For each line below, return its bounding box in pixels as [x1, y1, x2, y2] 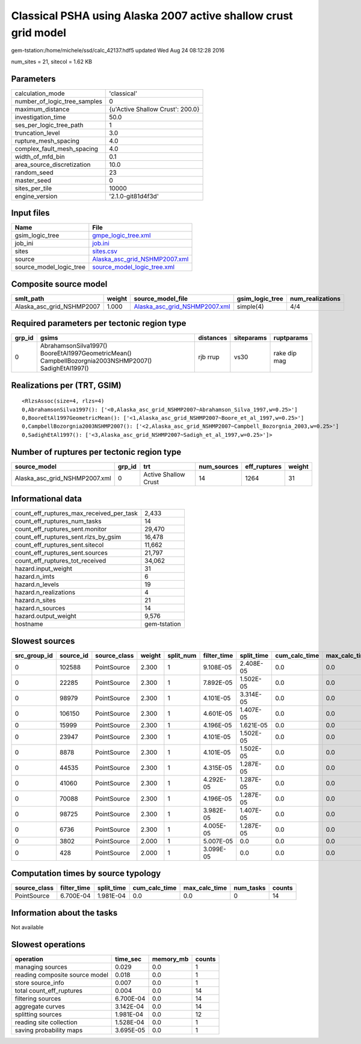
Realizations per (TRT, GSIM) [11, 380, 122, 390]
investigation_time [14, 113, 66, 121]
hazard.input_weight [14, 564, 72, 573]
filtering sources [14, 994, 61, 1002]
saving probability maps [14, 1026, 83, 1034]
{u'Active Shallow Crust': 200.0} [109, 105, 200, 113]
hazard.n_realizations [14, 588, 75, 596]
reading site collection [14, 1018, 78, 1027]
